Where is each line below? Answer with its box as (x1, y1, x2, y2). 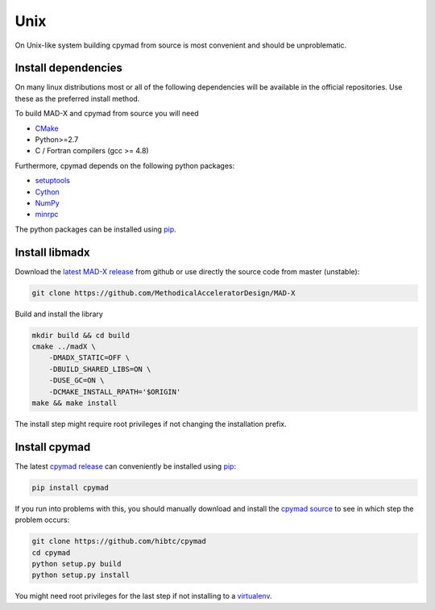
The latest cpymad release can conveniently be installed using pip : (14, 461, 237, 471)
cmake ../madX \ (31, 342, 97, 351)
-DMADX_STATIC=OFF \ (48, 353, 130, 362)
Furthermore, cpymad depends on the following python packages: (14, 161, 235, 170)
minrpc (35, 210, 59, 219)
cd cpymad (31, 548, 71, 557)
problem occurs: (14, 515, 70, 524)
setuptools (35, 176, 70, 186)
